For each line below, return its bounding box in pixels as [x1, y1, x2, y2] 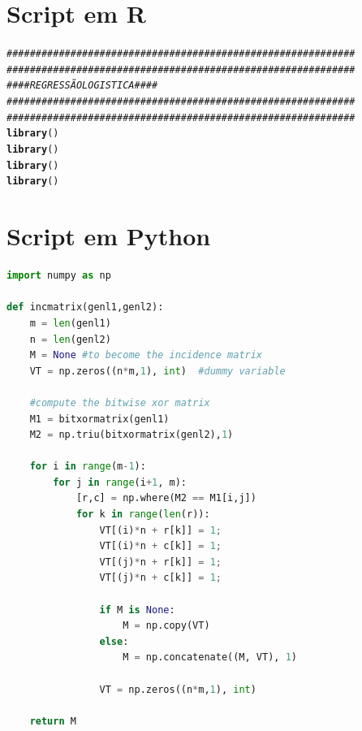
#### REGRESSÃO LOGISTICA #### [6, 80, 158, 92]
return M [29, 715, 76, 727]
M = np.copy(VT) [123, 620, 210, 632]
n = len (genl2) [29, 333, 111, 345]
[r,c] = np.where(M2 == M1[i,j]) [75, 492, 256, 504]
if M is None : [99, 603, 175, 616]
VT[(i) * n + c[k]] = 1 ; [99, 540, 222, 552]
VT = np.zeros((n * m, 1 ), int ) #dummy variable [29, 365, 286, 377]
